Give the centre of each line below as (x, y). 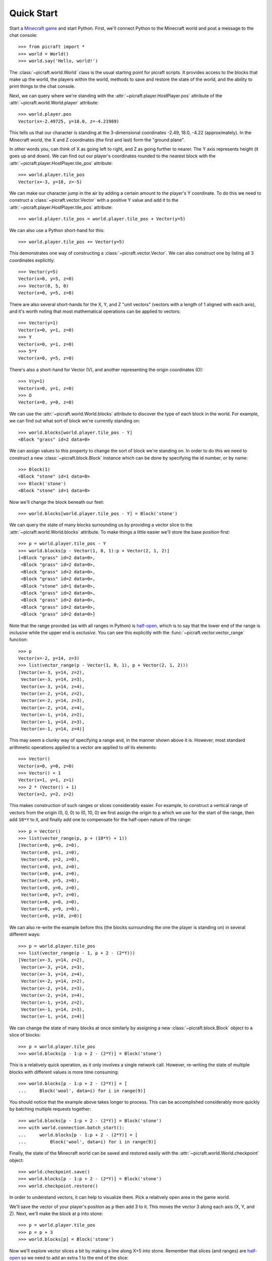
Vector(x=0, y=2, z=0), (50, 859)
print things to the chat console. (42, 86)
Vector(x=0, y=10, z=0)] (52, 916)
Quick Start (33, 13)
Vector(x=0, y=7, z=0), (50, 895)
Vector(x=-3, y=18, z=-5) (50, 182)
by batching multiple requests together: (50, 1109)
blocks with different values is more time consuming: (64, 1072)
